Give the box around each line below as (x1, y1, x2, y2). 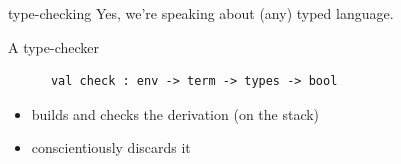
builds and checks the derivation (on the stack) (31, 103, 320, 124)
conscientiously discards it (31, 137, 191, 158)
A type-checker (8, 36, 100, 57)
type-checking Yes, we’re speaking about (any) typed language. (8, 3, 394, 23)
